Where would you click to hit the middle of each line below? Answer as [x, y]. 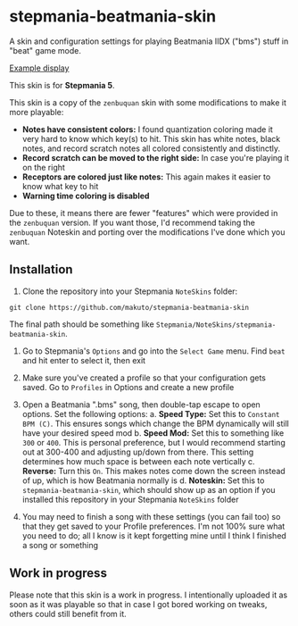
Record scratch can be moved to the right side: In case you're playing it [156, 157]
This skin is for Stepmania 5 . [62, 85]
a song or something [60, 545]
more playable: [37, 112]
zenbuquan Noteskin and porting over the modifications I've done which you [147, 232]
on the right [43, 167]
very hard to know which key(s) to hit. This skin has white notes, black [151, 138]
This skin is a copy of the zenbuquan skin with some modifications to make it [148, 102]
